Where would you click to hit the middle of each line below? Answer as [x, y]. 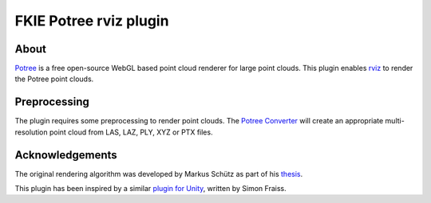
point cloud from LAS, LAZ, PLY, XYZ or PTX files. [131, 132]
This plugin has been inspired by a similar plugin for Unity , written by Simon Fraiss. [150, 189]
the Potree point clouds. [54, 79]
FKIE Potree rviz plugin [92, 21]
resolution [31, 132]
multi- [395, 121]
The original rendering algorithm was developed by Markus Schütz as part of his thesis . [159, 174]
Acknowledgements [66, 155]
